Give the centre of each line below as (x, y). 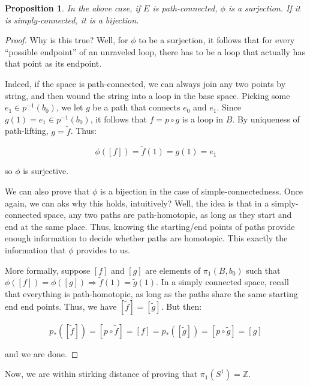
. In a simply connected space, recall (222, 282)
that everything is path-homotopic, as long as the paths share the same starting (151, 293)
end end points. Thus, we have (61, 306)
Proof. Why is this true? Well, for (67, 40)
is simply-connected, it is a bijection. (72, 20)
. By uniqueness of (266, 119)
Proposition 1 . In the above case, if (73, 8)
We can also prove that (47, 191)
